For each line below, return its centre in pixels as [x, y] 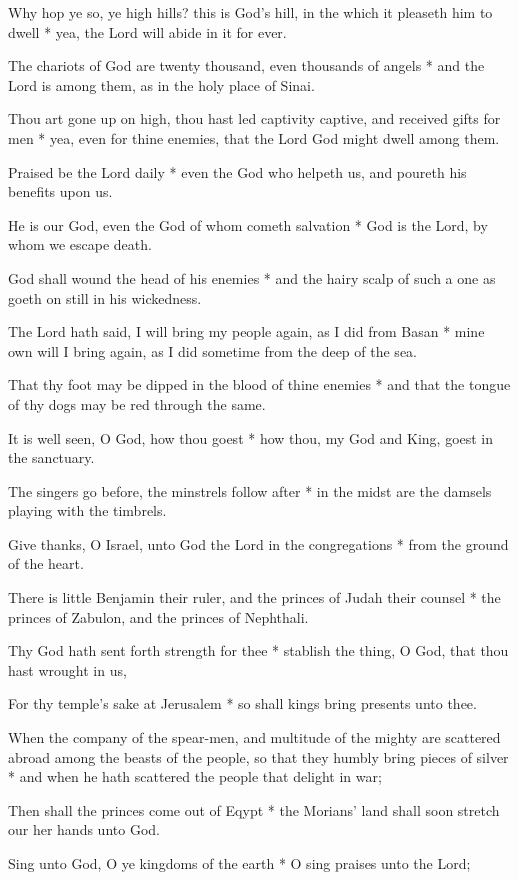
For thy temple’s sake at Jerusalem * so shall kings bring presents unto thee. [242, 703]
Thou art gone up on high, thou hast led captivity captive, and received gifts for [254, 118]
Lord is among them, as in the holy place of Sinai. [161, 84]
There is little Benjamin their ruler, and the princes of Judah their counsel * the [254, 597]
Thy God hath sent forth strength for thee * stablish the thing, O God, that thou [258, 650]
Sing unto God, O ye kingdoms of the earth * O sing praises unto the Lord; [239, 863]
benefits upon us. [60, 191]
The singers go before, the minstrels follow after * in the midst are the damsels [250, 490]
